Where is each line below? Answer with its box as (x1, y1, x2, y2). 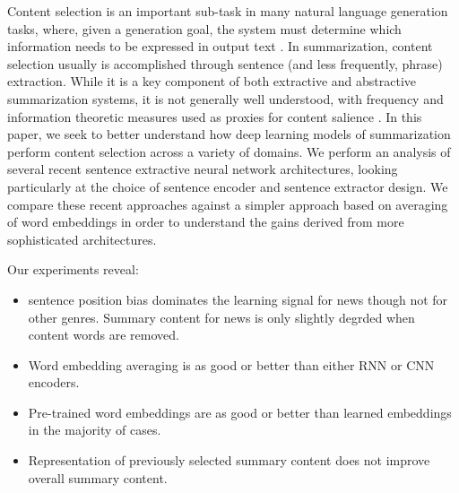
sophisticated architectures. (7, 229, 157, 248)
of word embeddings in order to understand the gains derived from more (7, 212, 404, 231)
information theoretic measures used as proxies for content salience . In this (7, 107, 422, 125)
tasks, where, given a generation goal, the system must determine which (7, 19, 402, 38)
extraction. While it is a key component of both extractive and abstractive (7, 72, 417, 91)
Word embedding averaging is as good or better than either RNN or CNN (28, 355, 435, 374)
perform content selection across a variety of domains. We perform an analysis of (7, 142, 451, 160)
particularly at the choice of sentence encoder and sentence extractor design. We (7, 177, 448, 195)
